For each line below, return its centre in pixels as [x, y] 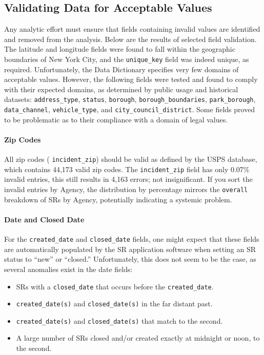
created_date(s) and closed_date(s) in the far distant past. [114, 304]
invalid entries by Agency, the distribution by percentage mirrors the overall [126, 189]
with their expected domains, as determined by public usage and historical [121, 89]
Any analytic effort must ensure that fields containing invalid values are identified [132, 29]
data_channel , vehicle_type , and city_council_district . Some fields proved [130, 109]
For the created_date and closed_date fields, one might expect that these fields [132, 239]
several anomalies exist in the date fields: [68, 269]
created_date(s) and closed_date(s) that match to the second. [119, 320]
